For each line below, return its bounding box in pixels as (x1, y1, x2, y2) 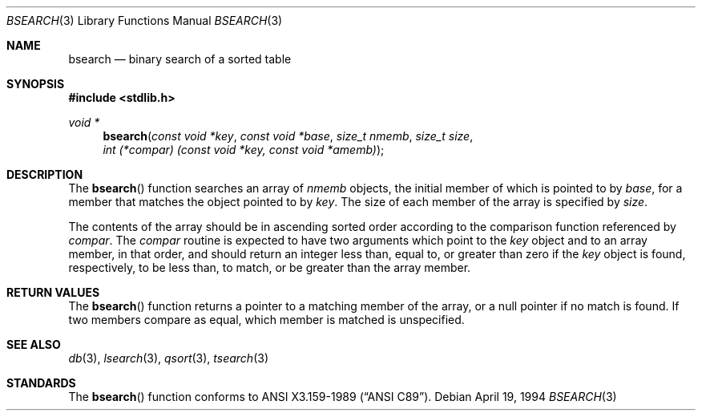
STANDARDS (6, 376, 76, 390)
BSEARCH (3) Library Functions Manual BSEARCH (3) (6, 14, 283, 27)
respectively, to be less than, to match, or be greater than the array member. (68, 261, 471, 274)
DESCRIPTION (6, 168, 83, 181)
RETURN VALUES (6, 285, 100, 299)
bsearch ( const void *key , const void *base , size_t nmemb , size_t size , (103, 129, 474, 143)
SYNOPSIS (6, 77, 65, 91)
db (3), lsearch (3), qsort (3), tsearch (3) (68, 351, 269, 365)
